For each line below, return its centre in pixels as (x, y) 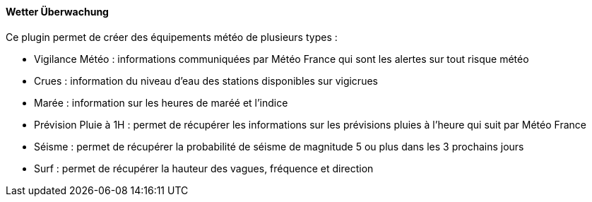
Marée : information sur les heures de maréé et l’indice (161, 102)
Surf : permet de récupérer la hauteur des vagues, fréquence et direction (204, 168)
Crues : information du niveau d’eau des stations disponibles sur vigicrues (206, 81)
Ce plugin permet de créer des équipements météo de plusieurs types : (172, 37)
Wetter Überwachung (57, 12)
